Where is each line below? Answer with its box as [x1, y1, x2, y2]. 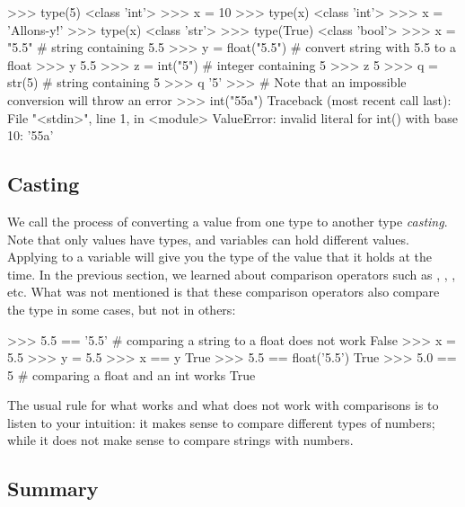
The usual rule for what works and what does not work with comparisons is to [7, 396, 439, 414]
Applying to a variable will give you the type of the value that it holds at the [7, 247, 433, 266]
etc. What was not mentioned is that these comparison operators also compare [7, 282, 440, 301]
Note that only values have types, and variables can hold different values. [7, 229, 409, 248]
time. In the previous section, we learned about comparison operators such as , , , [7, 264, 456, 283]
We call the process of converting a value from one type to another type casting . [7, 211, 448, 230]
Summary [7, 475, 99, 503]
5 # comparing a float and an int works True [7, 365, 256, 384]
